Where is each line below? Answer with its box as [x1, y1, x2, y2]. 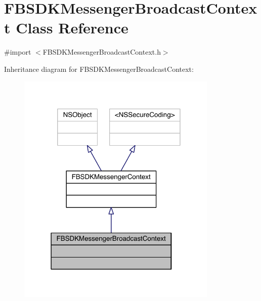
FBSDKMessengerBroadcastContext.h [42, 47, 161, 57]
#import [4, 47, 31, 57]
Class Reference [16, 17, 128, 38]
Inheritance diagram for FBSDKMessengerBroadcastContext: [4, 63, 194, 74]
